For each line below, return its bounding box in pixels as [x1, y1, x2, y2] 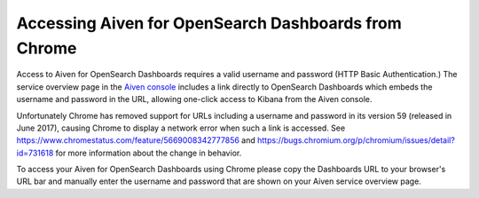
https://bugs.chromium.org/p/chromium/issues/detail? [257, 135, 456, 146]
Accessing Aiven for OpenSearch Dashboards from [16, 13, 403, 33]
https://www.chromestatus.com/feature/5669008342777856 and [16, 135, 256, 146]
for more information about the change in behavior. [55, 147, 242, 158]
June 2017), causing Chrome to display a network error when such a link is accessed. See [16, 123, 346, 133]
